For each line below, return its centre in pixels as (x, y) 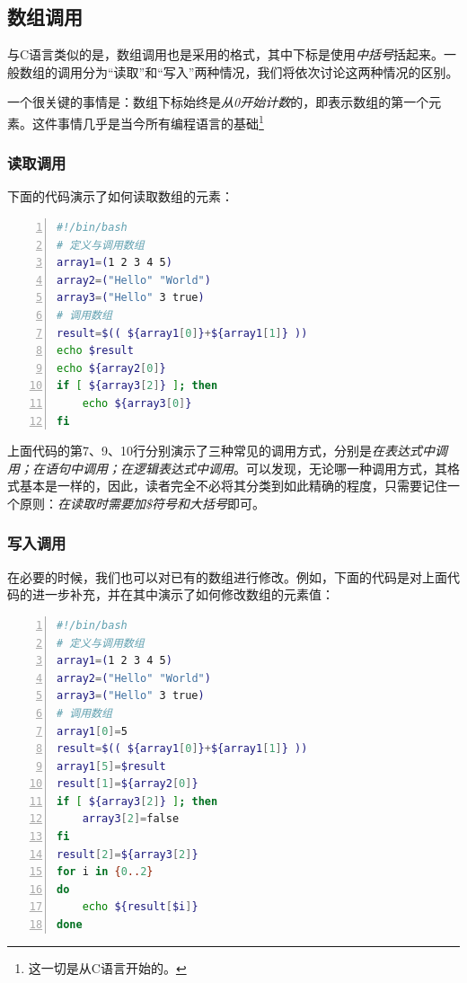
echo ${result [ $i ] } (140, 907)
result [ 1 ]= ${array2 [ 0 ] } (128, 784)
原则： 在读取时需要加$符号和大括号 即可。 (142, 503)
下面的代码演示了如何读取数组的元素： (120, 196)
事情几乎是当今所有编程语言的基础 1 (160, 121)
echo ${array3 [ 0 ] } (137, 403)
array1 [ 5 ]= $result (111, 766)
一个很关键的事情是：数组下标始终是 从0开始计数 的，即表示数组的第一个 (218, 102)
